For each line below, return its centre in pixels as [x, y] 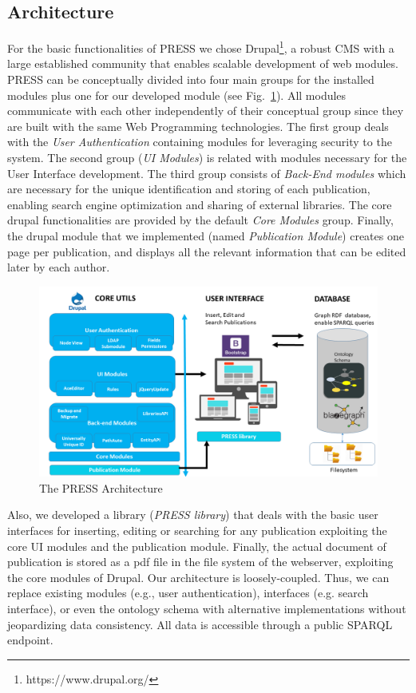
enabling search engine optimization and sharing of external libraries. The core [200, 204]
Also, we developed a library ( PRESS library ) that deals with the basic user [193, 515]
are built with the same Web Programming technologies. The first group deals [198, 126]
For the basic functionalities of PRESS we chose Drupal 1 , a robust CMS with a [201, 47]
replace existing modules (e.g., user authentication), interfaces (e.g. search [188, 593]
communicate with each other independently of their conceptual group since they [206, 111]
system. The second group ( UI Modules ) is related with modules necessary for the [207, 158]
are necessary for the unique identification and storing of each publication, [189, 189]
